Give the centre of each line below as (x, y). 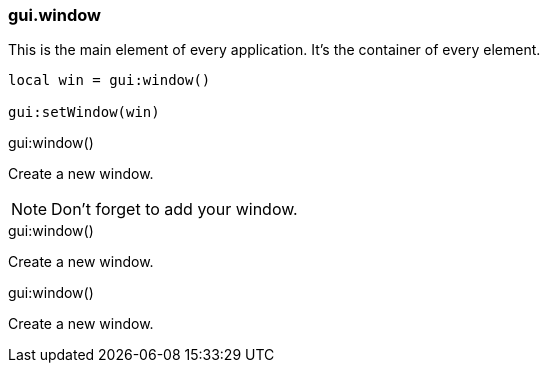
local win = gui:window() (109, 80)
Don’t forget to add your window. (174, 209)
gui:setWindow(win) (84, 112)
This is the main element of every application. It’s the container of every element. (274, 50)
